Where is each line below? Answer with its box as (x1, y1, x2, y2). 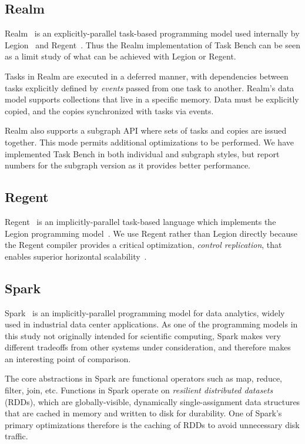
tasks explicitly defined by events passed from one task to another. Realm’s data (5, 81, 294, 94)
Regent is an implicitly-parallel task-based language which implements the (5, 215, 276, 227)
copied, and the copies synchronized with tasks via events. (5, 104, 214, 117)
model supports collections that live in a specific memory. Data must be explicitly (5, 93, 299, 105)
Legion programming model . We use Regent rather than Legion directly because (5, 227, 297, 239)
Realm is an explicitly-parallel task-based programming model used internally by (5, 27, 300, 39)
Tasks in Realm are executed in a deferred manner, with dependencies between (5, 69, 289, 82)
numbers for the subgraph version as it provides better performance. (5, 159, 250, 171)
